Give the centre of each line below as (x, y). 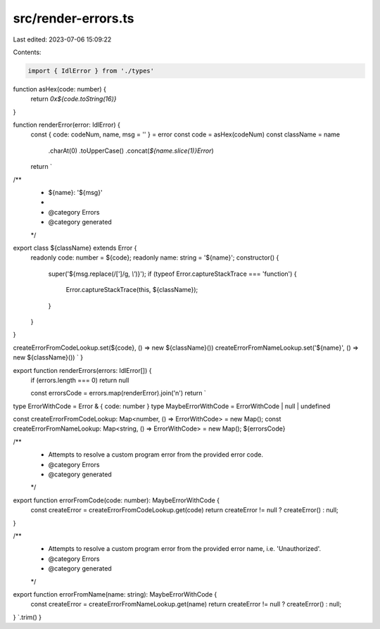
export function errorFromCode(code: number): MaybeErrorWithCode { (116, 500)
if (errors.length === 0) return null (80, 380)
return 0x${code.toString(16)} (74, 99)
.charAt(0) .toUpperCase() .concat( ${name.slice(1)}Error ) (131, 151)
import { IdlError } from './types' (91, 71)
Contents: (27, 52)
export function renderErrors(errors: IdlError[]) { (82, 370)
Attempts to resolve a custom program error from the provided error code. (156, 455)
